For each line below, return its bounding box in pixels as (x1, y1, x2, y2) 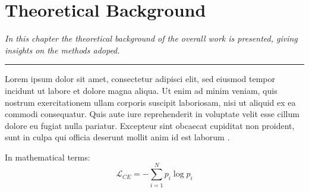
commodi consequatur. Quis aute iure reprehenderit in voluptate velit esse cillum (5, 108, 299, 120)
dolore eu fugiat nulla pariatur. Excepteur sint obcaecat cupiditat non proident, (5, 119, 295, 131)
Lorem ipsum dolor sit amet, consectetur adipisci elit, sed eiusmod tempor (5, 73, 275, 85)
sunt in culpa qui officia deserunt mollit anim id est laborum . (5, 131, 230, 143)
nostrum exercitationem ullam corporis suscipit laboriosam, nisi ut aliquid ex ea (5, 96, 296, 108)
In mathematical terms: (5, 150, 90, 163)
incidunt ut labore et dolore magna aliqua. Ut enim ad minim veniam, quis (5, 84, 278, 96)
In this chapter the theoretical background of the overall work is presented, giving (5, 32, 298, 45)
